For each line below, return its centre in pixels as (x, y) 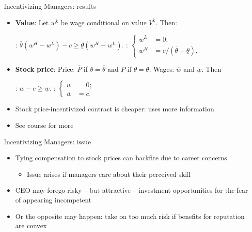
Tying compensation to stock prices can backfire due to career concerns (121, 158)
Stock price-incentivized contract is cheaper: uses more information (115, 109)
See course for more (44, 125)
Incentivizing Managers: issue (47, 141)
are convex (31, 225)
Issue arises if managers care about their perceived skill (109, 174)
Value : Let (32, 22)
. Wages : (162, 69)
